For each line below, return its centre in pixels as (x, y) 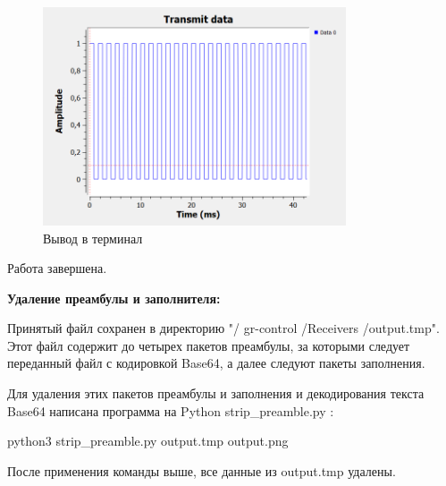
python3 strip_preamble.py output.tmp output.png (148, 441)
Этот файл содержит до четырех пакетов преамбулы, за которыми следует (209, 345)
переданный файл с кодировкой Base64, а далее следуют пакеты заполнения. (216, 363)
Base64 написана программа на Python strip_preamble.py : (171, 410)
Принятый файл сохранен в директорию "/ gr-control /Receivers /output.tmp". (223, 328)
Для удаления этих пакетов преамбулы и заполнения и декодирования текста (216, 393)
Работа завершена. (57, 268)
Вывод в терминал (93, 238)
